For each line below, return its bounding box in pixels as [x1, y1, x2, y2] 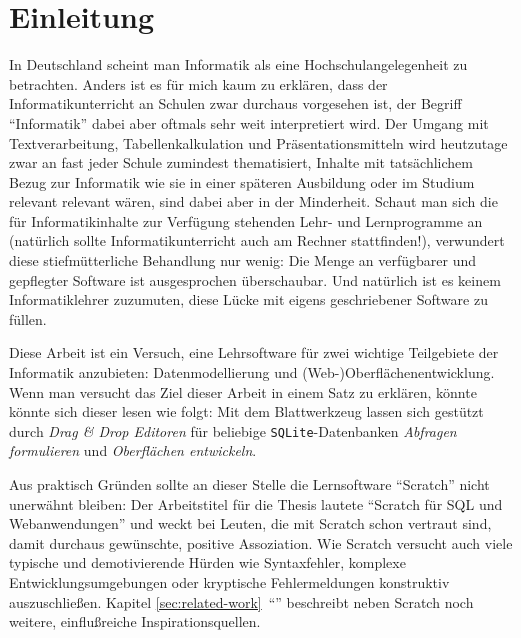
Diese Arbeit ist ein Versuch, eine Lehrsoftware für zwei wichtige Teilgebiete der [9, 342, 499, 363]
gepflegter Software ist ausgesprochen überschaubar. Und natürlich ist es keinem [9, 269, 501, 290]
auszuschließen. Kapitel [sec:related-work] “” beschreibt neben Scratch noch [9, 591, 474, 612]
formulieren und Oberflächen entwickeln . [9, 440, 257, 461]
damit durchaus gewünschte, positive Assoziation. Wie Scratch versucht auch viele [9, 532, 513, 553]
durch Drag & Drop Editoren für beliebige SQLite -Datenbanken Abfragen [9, 420, 457, 441]
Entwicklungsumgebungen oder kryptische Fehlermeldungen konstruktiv [9, 572, 450, 593]
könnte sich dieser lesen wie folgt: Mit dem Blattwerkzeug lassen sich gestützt [9, 401, 484, 422]
